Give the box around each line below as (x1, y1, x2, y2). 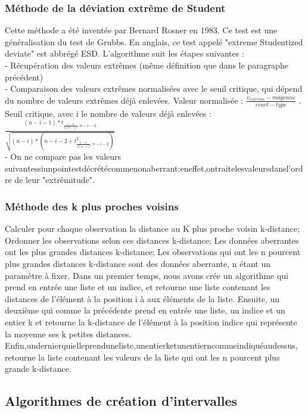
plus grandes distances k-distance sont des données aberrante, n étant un (5, 257, 270, 269)
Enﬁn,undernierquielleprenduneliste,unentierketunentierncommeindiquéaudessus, (5, 339, 298, 352)
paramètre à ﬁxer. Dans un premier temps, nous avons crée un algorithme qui (5, 269, 288, 281)
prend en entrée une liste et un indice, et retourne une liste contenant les (5, 281, 270, 293)
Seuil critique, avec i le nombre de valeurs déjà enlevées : (5, 107, 211, 119)
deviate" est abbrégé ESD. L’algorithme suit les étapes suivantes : (5, 47, 244, 60)
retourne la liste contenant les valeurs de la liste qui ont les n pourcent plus (5, 350, 280, 363)
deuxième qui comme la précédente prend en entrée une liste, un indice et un (5, 304, 285, 316)
